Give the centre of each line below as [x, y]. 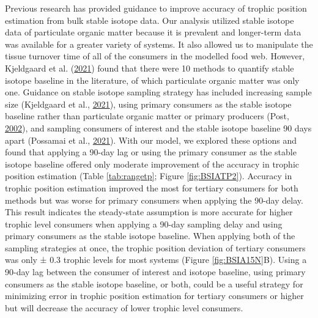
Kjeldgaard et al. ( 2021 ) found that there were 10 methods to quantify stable [150, 68]
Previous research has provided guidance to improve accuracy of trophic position [156, 8]
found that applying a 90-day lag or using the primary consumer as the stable [151, 152]
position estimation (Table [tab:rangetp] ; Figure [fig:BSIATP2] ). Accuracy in [149, 176]
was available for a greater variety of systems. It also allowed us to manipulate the [159, 44]
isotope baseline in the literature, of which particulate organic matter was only [152, 80]
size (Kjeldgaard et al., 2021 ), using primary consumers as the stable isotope [148, 104]
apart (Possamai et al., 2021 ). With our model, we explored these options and [151, 140]
